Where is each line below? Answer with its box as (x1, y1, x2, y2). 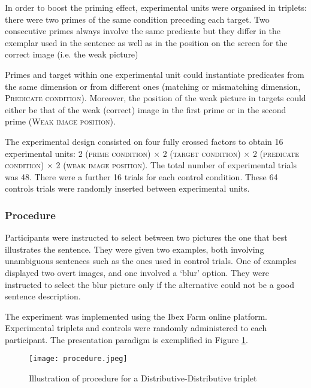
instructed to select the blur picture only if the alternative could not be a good (5, 278, 294, 290)
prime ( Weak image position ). (5, 115, 116, 128)
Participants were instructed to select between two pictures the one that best (5, 231, 288, 244)
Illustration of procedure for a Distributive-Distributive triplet (29, 372, 257, 384)
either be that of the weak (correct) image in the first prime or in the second (5, 103, 286, 116)
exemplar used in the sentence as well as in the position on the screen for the (5, 36, 288, 48)
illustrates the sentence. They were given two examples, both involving (5, 242, 264, 255)
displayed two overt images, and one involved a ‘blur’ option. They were (5, 266, 269, 278)
